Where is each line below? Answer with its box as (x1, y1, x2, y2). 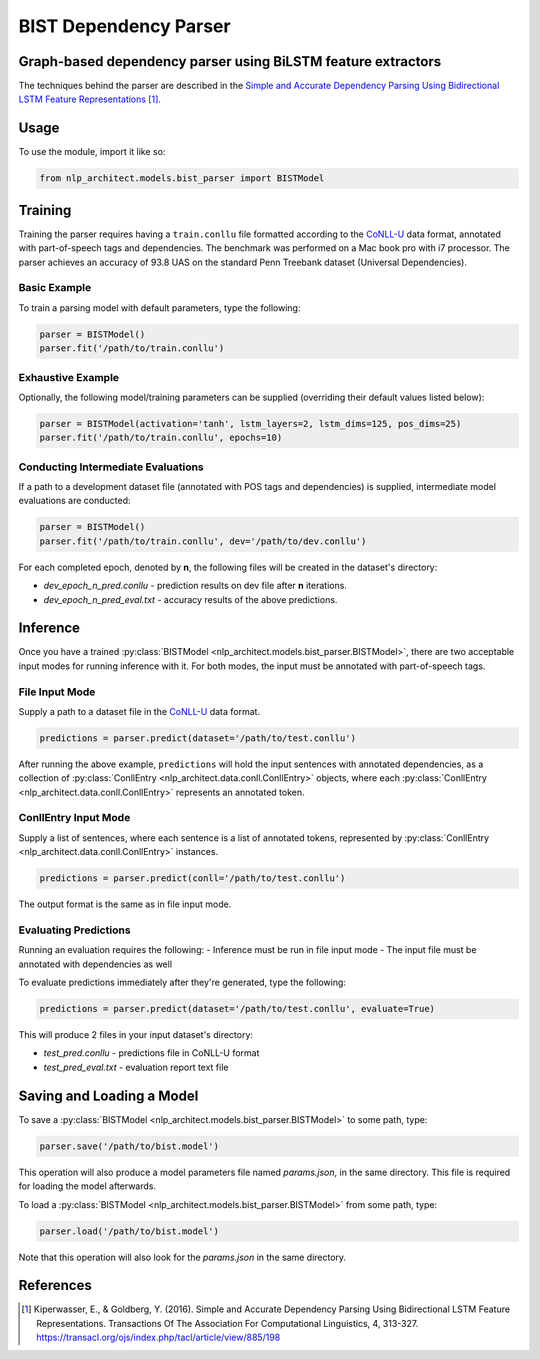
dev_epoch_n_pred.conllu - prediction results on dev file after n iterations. (43, 580, 347, 592)
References (18, 1277, 92, 1294)
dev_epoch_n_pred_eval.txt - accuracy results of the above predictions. (43, 593, 338, 605)
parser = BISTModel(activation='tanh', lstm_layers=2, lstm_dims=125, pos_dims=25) (39, 418, 462, 429)
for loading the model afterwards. (18, 1180, 157, 1192)
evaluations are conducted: (18, 495, 131, 507)
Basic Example (18, 281, 92, 295)
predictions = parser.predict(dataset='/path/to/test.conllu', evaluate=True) (39, 1003, 435, 1015)
